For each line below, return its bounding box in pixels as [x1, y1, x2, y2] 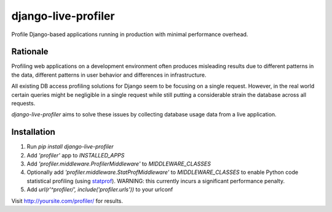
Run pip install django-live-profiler [26, 143, 114, 150]
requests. [11, 100, 36, 107]
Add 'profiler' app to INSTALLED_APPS [26, 151, 125, 159]
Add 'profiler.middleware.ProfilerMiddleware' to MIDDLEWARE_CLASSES [26, 160, 211, 168]
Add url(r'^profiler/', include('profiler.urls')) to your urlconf [26, 186, 173, 193]
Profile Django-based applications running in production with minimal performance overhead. [11, 31, 248, 38]
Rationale [11, 47, 49, 57]
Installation [11, 127, 55, 137]
